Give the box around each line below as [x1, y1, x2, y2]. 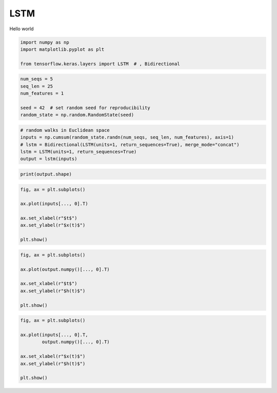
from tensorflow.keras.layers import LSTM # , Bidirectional [20, 61, 180, 67]
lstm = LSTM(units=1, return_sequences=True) [20, 149, 137, 154]
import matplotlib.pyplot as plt [20, 46, 105, 52]
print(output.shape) [20, 171, 72, 177]
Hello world [9, 26, 34, 32]
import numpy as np [20, 39, 69, 45]
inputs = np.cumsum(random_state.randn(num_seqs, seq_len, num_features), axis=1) [20, 134, 234, 141]
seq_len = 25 [20, 83, 53, 89]
